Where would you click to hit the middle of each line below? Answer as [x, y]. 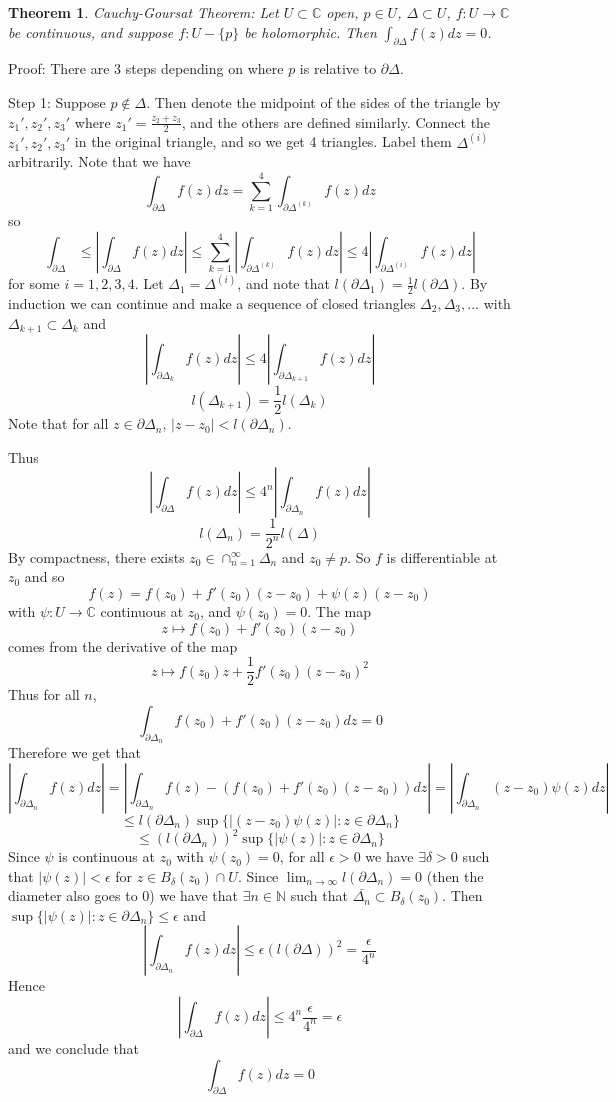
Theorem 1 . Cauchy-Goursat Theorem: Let [143, 12]
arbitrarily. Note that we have [99, 161]
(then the [455, 875]
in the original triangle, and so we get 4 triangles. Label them [263, 141]
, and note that [283, 283]
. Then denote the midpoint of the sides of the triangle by [323, 101]
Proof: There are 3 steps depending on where [146, 68]
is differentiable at [442, 556]
